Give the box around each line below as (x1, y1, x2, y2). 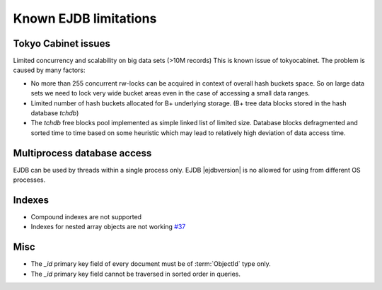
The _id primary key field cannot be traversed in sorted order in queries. (30, 269, 241, 278)
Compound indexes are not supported (30, 213, 141, 221)
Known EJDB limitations (13, 11, 157, 26)
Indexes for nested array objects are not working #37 (30, 223, 186, 231)
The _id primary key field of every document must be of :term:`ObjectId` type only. (30, 260, 272, 268)
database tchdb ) (30, 109, 79, 117)
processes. (13, 175, 46, 184)
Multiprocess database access (13, 147, 152, 159)
